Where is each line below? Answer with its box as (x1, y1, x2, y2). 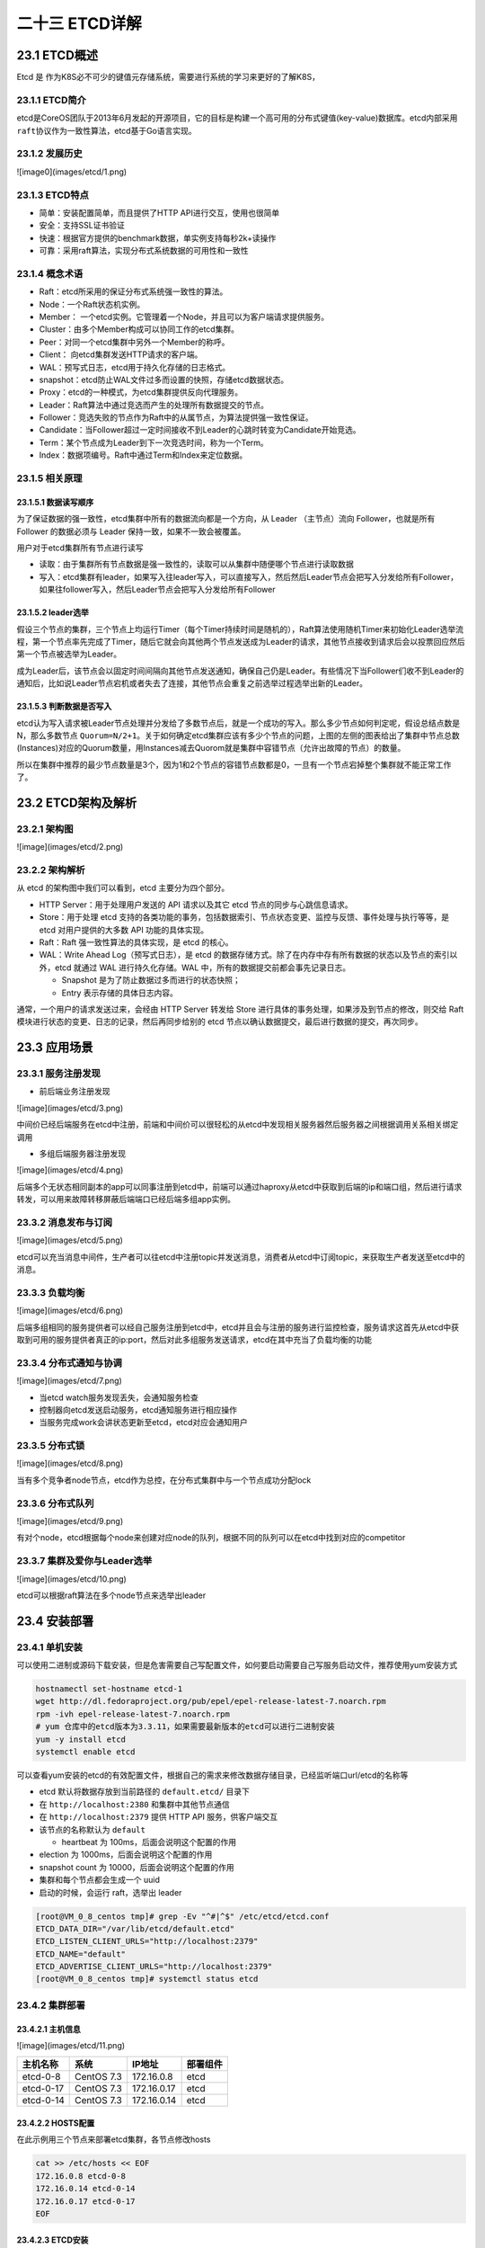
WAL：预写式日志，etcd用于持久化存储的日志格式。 (39, 361, 231, 372)
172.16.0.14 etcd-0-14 (35, 2183, 136, 2194)
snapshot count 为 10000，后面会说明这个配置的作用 (39, 1861, 235, 1872)
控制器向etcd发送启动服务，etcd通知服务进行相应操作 (39, 1404, 238, 1415)
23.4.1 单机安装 (16, 1641, 83, 1654)
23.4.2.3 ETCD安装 (16, 2235, 89, 2245)
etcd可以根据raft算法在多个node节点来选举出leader (16, 1590, 207, 1601)
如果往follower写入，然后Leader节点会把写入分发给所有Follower (39, 584, 276, 595)
